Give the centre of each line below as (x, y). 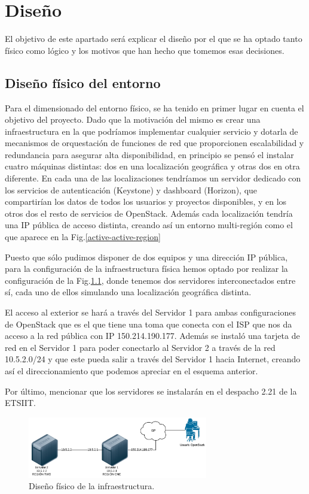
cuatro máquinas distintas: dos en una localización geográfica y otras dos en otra (152, 166)
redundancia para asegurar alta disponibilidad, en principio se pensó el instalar (149, 154)
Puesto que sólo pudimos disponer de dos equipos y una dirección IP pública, (146, 257)
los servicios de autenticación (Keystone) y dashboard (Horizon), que (131, 190)
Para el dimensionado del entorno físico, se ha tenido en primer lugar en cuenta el (154, 107)
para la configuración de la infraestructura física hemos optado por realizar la (146, 269)
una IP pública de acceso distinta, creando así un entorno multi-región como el (149, 225)
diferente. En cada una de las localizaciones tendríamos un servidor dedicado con (153, 178)
